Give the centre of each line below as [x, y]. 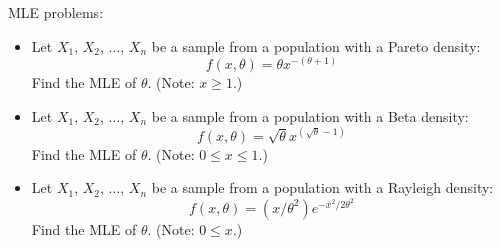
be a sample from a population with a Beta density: [310, 115]
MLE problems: [56, 12]
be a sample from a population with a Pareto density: [316, 45]
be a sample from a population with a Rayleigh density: [322, 187]
